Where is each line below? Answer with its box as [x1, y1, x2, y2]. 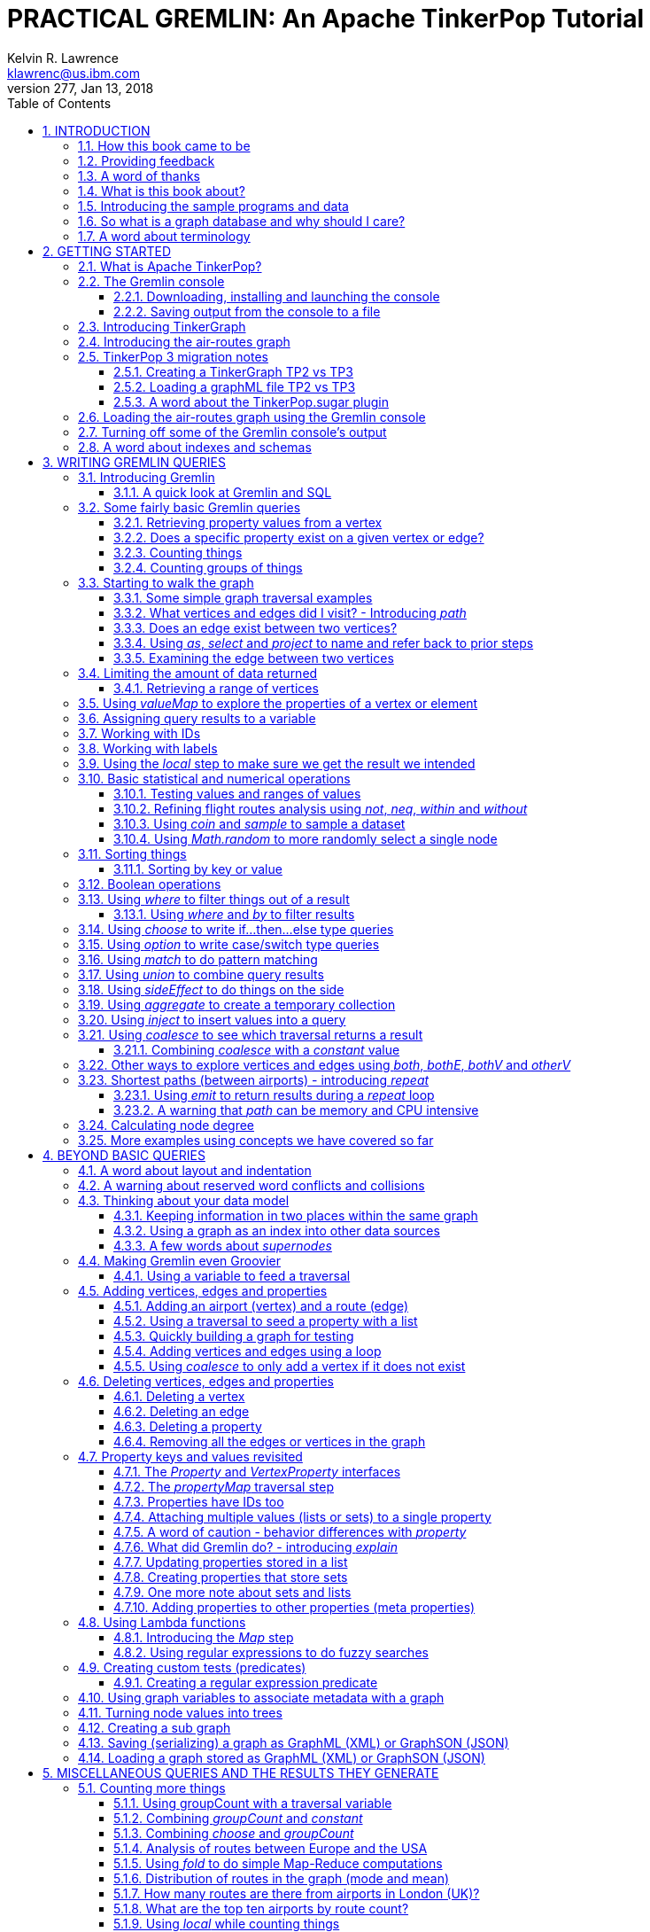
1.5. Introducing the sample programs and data [78, 198, 349, 214]
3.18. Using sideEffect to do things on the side [78, 981, 344, 997]
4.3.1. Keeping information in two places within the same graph [113, 1207, 478, 1223]
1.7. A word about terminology [78, 228, 251, 244]
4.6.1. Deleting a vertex [113, 1388, 245, 1404]
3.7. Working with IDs [78, 725, 201, 741]
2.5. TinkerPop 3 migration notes [78, 348, 268, 364]
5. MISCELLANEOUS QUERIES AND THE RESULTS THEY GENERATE [43, 1765, 439, 1780]
